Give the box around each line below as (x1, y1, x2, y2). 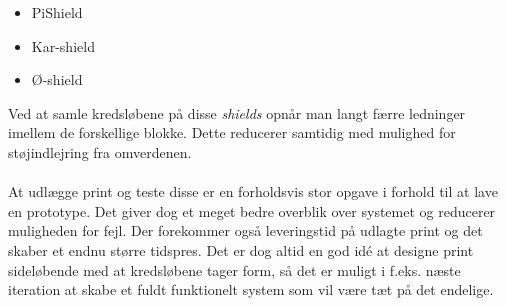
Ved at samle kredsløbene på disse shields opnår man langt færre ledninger (8, 102, 466, 123)
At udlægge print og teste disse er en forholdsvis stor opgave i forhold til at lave (8, 181, 498, 202)
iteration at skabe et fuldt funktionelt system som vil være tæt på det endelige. (8, 279, 494, 300)
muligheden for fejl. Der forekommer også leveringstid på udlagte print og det (8, 220, 483, 241)
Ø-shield (31, 69, 83, 90)
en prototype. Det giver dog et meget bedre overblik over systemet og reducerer (8, 200, 496, 221)
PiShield (31, 2, 83, 22)
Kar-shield (31, 35, 95, 56)
